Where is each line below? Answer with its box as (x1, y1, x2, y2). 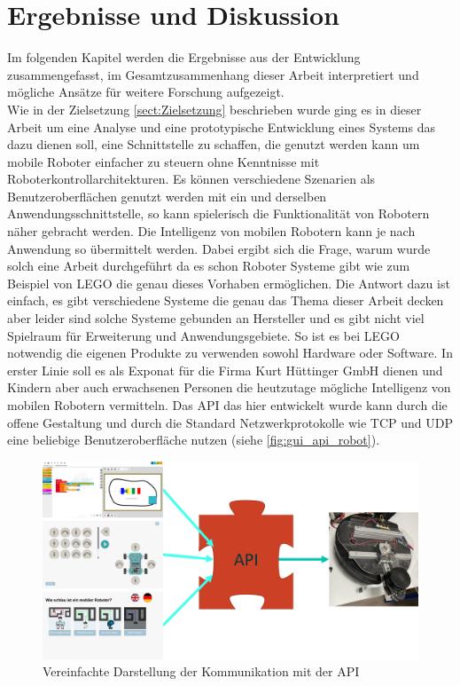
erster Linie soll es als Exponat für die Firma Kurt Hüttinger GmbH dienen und (7, 360, 443, 379)
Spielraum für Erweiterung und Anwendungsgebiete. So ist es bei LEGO (7, 326, 400, 344)
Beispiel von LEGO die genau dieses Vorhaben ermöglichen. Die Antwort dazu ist (7, 273, 450, 292)
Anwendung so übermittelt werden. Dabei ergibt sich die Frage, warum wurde (7, 239, 431, 257)
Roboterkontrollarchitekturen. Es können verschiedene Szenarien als (7, 170, 376, 188)
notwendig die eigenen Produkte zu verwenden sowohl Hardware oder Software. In (7, 343, 453, 362)
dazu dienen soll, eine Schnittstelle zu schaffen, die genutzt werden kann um (7, 135, 420, 154)
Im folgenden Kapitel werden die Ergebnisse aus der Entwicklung (7, 48, 361, 67)
